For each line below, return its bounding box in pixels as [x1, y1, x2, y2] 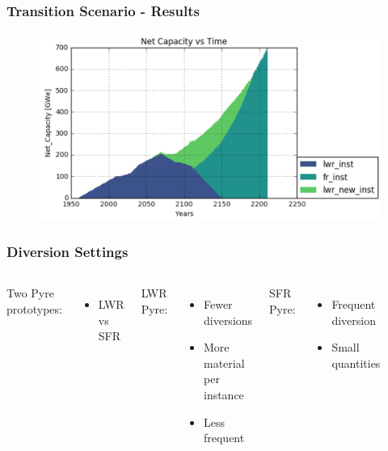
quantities [331, 354, 381, 371]
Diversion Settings [6, 241, 129, 261]
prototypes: [6, 300, 62, 317]
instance [203, 386, 244, 403]
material [203, 354, 245, 371]
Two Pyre [6, 285, 54, 301]
